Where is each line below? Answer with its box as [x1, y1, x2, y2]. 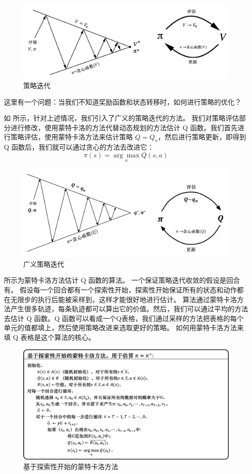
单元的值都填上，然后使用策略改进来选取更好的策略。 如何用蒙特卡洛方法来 [4, 322, 244, 333]
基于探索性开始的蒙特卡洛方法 [23, 461, 118, 472]
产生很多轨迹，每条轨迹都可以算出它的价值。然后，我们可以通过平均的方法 [10, 304, 248, 314]
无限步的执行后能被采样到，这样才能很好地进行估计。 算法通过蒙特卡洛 [10, 294, 237, 304]
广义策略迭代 [23, 259, 64, 269]
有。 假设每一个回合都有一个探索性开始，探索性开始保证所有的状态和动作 [4, 284, 237, 294]
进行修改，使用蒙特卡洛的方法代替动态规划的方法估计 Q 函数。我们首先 [10, 122, 238, 132]
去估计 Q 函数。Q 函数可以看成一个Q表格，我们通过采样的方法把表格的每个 [4, 313, 244, 323]
